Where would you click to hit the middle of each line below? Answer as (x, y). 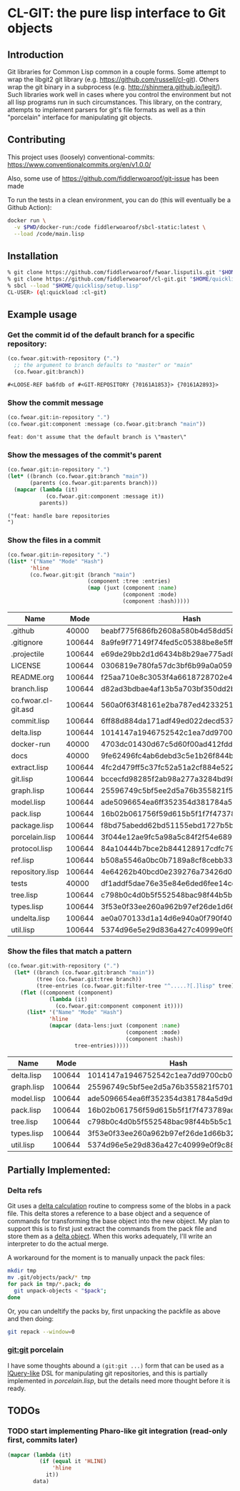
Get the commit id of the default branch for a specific (101, 335)
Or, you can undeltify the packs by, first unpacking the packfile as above (114, 1311)
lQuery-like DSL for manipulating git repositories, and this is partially (108, 1373)
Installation (33, 256)
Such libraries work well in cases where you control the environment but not (119, 95)
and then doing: (31, 1318)
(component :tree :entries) (129, 581)
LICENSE (26, 666)
